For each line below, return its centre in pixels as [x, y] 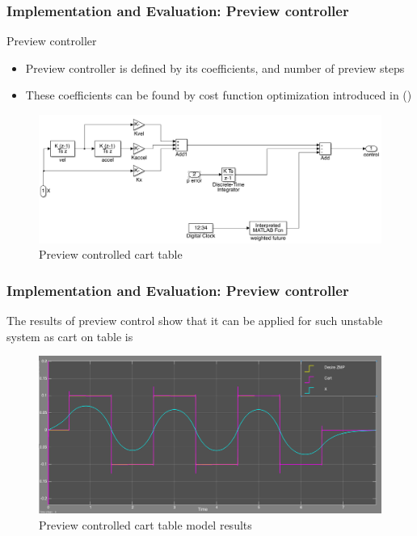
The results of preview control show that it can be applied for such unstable [195, 320]
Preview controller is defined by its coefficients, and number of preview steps [215, 68]
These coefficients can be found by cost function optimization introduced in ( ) [219, 95]
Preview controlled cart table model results [145, 524]
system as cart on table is [70, 336]
